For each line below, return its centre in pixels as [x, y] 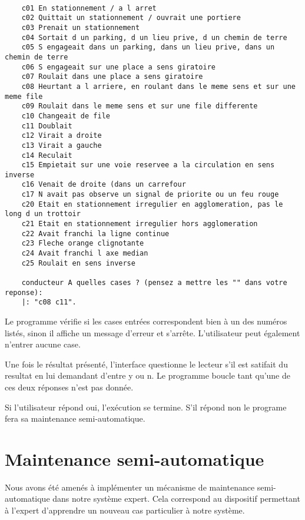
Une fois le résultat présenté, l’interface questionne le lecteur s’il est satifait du [146, 364]
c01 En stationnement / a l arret [89, 8]
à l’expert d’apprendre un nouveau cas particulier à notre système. [125, 510]
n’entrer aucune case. [43, 344]
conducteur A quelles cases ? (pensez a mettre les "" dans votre [154, 283]
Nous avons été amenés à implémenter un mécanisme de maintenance [130, 487]
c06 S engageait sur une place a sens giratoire [118, 67]
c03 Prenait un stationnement [81, 27]
